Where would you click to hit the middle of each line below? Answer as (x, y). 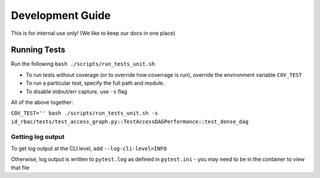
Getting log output (38, 137)
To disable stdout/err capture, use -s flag (76, 91)
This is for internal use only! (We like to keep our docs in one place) (93, 33)
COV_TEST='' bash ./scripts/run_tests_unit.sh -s (84, 113)
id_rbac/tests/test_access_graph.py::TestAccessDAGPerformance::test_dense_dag (130, 122)
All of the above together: (42, 102)
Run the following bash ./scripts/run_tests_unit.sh (83, 64)
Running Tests (38, 50)
